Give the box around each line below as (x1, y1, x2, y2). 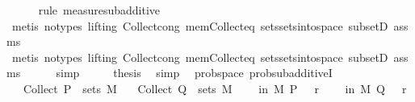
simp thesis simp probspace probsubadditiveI (56, 64, 333, 81)
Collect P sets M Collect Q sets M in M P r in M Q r (23, 80, 407, 96)
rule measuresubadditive (38, 2, 161, 18)
